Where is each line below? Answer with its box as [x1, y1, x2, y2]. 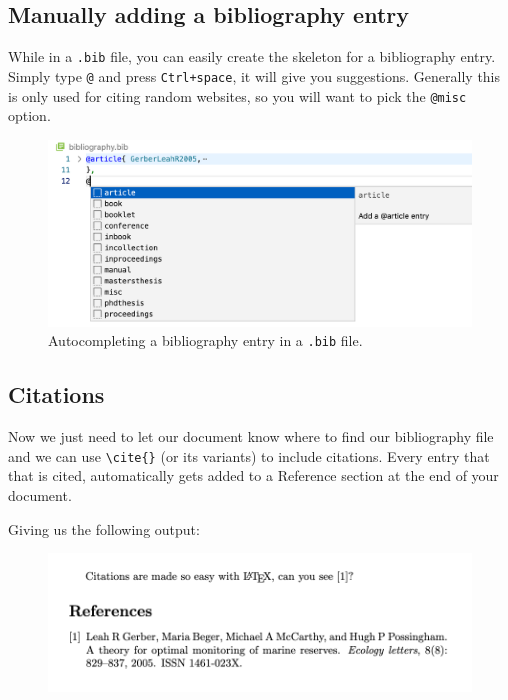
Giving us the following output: [8, 518, 200, 539]
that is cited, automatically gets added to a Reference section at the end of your [8, 465, 499, 486]
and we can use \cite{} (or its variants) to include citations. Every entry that [8, 445, 490, 466]
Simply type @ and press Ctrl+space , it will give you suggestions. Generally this [8, 65, 501, 86]
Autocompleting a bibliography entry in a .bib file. [48, 330, 363, 351]
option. [8, 105, 51, 126]
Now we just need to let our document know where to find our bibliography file [8, 426, 494, 447]
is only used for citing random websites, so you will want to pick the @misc [8, 85, 467, 106]
